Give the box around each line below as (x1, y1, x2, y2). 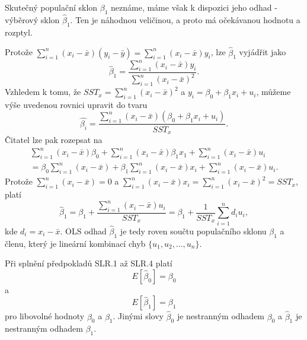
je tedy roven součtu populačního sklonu (120, 224, 267, 237)
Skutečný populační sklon (5, 1, 98, 13)
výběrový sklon (5, 14, 60, 26)
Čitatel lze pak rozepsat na (5, 133, 103, 145)
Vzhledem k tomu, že (5, 85, 81, 98)
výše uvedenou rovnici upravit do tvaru (5, 98, 148, 110)
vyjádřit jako (239, 46, 286, 58)
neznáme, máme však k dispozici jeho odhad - (111, 1, 277, 13)
